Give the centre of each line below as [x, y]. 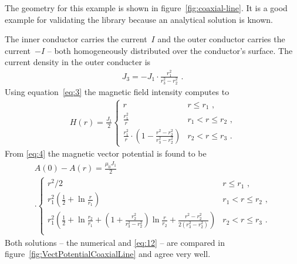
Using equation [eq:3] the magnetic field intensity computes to [117, 91]
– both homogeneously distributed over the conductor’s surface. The [170, 50]
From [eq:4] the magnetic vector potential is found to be [106, 153]
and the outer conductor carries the [221, 39]
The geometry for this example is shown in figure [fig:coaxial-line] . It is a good [146, 8]
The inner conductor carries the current [76, 39]
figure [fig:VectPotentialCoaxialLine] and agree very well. [108, 254]
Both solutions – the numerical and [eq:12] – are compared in [115, 242]
